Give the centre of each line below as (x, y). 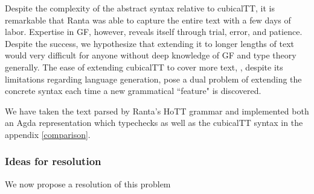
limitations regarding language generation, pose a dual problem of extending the (153, 79)
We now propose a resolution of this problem (88, 183)
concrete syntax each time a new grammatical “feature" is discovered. (133, 91)
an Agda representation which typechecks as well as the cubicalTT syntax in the (154, 123)
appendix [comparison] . (48, 134)
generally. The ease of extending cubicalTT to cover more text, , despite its (144, 67)
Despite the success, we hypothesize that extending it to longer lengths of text (149, 43)
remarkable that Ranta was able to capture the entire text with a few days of (148, 20)
